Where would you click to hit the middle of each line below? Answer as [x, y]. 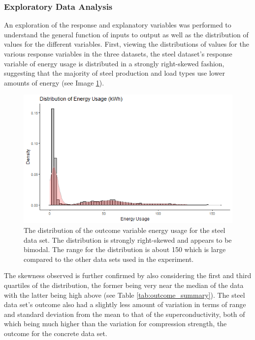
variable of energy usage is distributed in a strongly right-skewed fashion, [114, 63]
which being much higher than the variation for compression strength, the [115, 324]
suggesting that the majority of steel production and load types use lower [114, 73]
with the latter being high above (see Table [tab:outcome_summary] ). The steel [125, 295]
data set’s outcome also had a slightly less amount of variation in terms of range [125, 304]
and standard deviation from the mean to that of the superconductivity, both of [125, 314]
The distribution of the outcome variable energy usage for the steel [125, 230]
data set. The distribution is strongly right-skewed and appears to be [128, 240]
